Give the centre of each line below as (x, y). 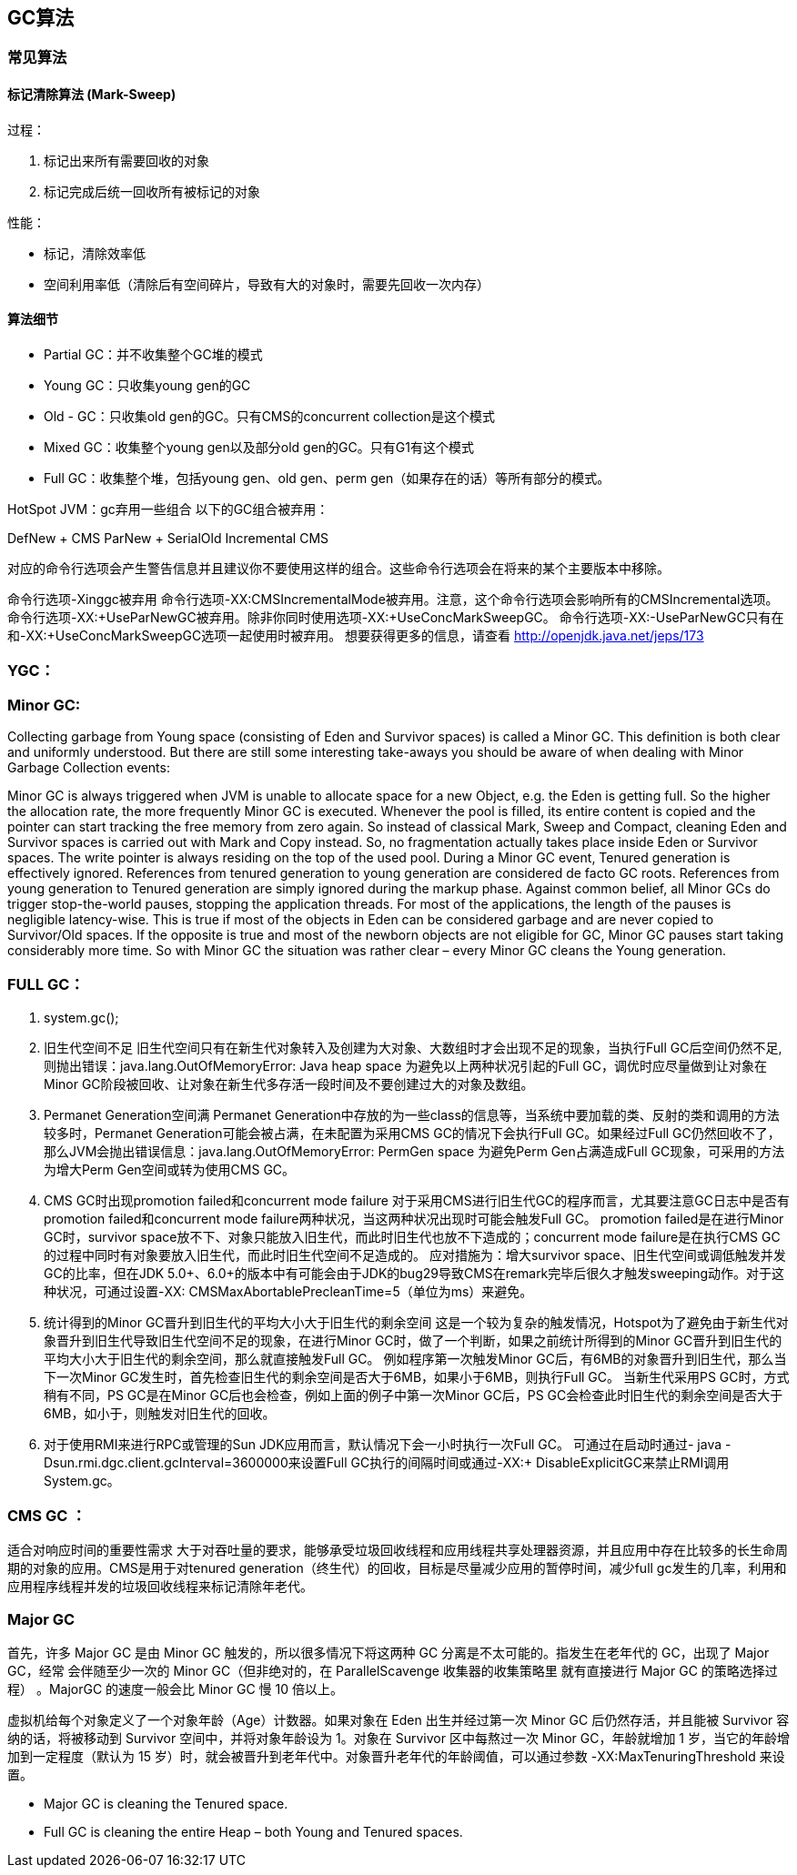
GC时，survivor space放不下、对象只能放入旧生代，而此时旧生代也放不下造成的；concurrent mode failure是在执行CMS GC (412, 1236)
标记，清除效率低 (95, 253)
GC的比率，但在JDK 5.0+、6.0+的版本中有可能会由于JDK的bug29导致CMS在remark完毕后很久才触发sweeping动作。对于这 (414, 1273)
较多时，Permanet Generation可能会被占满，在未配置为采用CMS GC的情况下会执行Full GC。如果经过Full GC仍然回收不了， (412, 1133)
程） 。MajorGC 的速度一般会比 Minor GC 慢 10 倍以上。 (175, 1689)
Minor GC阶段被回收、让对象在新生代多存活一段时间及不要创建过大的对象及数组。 (289, 1084)
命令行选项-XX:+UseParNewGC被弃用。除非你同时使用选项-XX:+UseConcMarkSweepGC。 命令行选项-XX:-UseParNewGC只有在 (396, 617)
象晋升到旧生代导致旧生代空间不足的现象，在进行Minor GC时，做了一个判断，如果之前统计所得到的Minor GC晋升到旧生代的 (413, 1340)
